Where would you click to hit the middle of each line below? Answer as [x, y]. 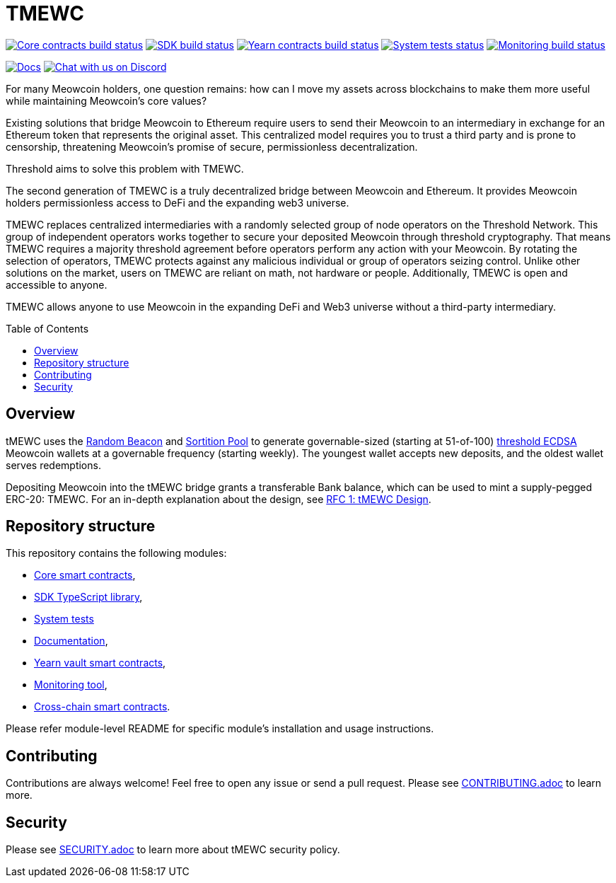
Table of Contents [47, 328]
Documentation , [71, 641]
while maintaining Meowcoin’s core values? [106, 100]
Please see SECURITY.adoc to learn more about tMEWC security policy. [173, 850]
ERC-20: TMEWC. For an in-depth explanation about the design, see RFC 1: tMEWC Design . [219, 499]
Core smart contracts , [85, 575]
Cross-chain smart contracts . [102, 707]
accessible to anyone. [57, 284]
